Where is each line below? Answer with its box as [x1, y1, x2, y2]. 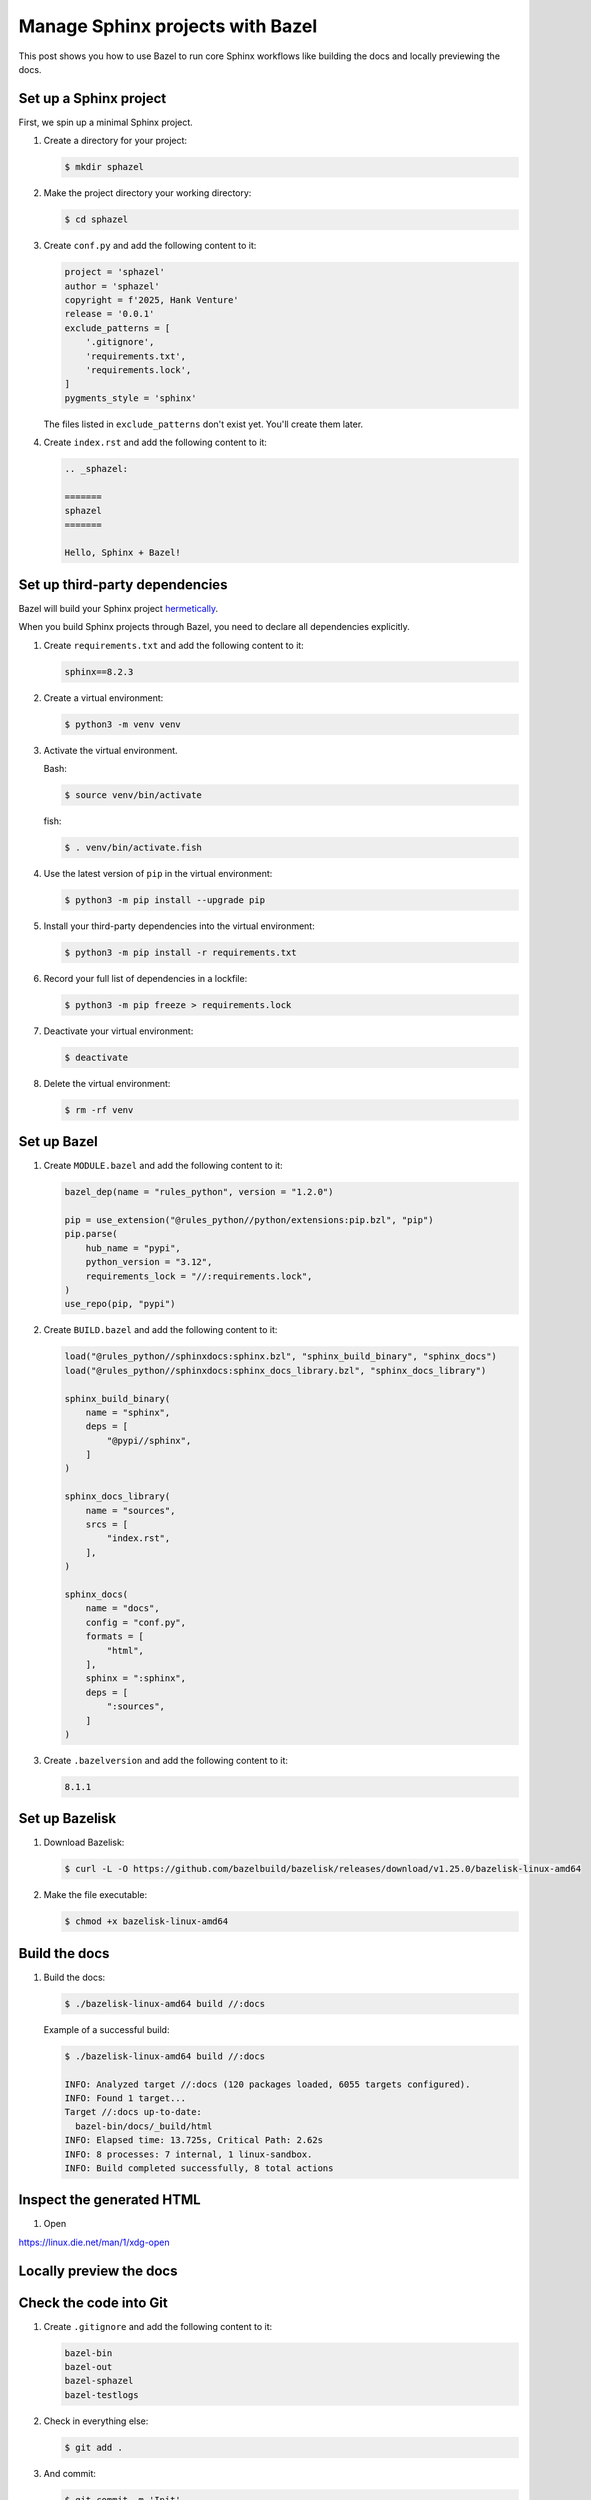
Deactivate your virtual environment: [43, 1025, 194, 1037]
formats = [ [85, 1631, 145, 1642]
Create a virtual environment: [43, 691, 164, 704]
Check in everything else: [43, 2415, 149, 2427]
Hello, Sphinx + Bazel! [64, 547, 182, 559]
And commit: [43, 2467, 97, 2479]
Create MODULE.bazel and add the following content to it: [43, 1160, 284, 1172]
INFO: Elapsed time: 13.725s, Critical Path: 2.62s [64, 2135, 324, 2146]
